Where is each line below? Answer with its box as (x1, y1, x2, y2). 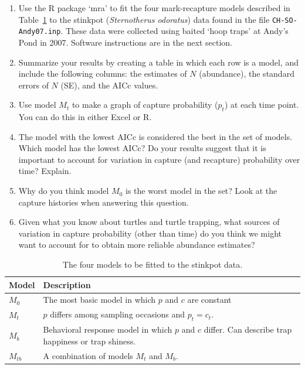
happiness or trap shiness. (43, 334, 136, 347)
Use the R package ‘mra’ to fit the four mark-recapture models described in (18, 2, 290, 13)
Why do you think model (18, 184, 109, 197)
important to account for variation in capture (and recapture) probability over (18, 153, 300, 165)
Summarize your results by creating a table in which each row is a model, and (18, 56, 299, 68)
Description (43, 278, 91, 291)
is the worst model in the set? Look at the (126, 184, 277, 197)
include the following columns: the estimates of (18, 67, 187, 80)
